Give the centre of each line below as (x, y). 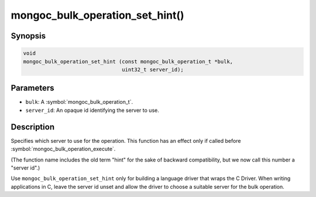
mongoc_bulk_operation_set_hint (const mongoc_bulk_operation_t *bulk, (128, 61)
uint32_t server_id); (153, 69)
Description (33, 127)
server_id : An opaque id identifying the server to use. (92, 110)
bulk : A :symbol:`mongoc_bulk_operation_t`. (79, 102)
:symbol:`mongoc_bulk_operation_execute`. (63, 149)
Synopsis (28, 36)
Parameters (32, 88)
